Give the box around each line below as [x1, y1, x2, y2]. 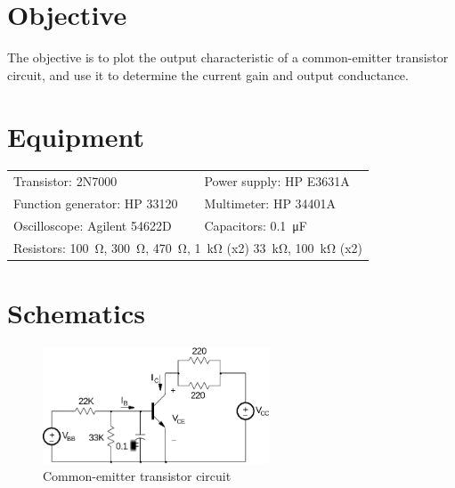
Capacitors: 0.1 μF [204, 216, 307, 234]
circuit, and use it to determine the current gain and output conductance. [7, 65, 409, 84]
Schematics [7, 295, 145, 330]
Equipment [7, 118, 144, 154]
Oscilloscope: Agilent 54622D [13, 216, 172, 234]
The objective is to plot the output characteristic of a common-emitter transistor [7, 48, 449, 67]
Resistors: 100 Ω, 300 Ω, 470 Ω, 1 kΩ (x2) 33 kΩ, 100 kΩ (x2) [13, 238, 363, 256]
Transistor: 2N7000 [13, 172, 118, 191]
